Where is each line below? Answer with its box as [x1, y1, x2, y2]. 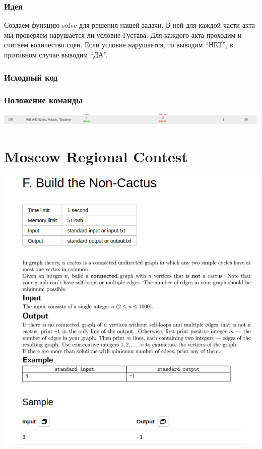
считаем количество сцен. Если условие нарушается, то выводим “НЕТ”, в [4, 39, 233, 50]
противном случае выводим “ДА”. [4, 49, 108, 59]
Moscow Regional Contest [4, 146, 188, 166]
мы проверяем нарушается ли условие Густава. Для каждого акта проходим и [4, 29, 242, 40]
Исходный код [4, 71, 58, 83]
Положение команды [4, 94, 83, 106]
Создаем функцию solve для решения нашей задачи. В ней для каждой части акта [4, 20, 255, 30]
